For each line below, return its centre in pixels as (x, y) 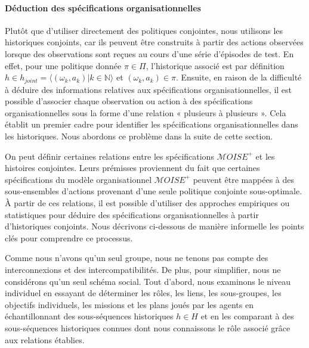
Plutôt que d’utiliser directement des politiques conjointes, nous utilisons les (144, 30)
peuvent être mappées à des (244, 179)
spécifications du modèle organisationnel (78, 179)
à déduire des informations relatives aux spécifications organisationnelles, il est (149, 89)
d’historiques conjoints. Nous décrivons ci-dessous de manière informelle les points (154, 226)
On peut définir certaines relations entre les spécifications (109, 156)
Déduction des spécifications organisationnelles (103, 7)
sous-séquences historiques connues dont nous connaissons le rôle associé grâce (148, 327)
